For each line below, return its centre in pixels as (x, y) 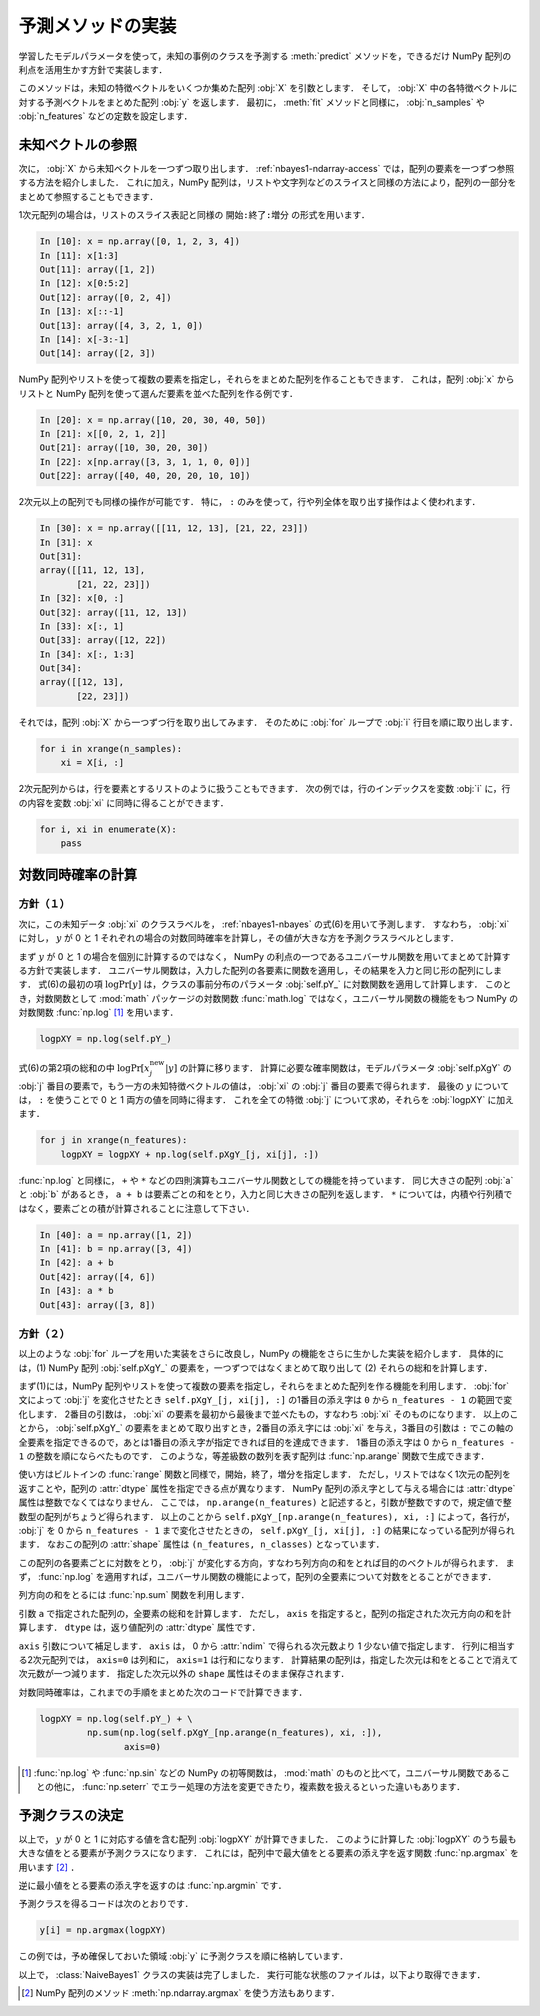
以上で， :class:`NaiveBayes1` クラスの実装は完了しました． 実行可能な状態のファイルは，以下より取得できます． (252, 1974)
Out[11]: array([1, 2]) (98, 269)
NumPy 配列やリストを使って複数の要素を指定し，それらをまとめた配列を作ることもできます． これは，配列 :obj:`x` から (266, 379)
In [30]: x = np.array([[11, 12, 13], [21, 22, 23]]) (174, 528)
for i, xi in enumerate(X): (108, 829)
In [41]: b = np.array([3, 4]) (116, 1248)
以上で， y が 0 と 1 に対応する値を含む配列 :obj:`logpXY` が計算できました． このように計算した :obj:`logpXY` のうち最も (267, 1839)
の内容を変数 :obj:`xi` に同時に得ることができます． (123, 802)
